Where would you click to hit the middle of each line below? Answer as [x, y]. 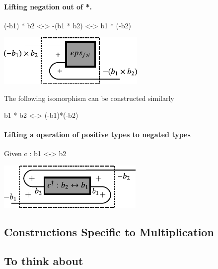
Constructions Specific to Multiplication [109, 231]
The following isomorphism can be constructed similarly [89, 98]
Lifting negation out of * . [48, 6]
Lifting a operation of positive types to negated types [97, 134]
